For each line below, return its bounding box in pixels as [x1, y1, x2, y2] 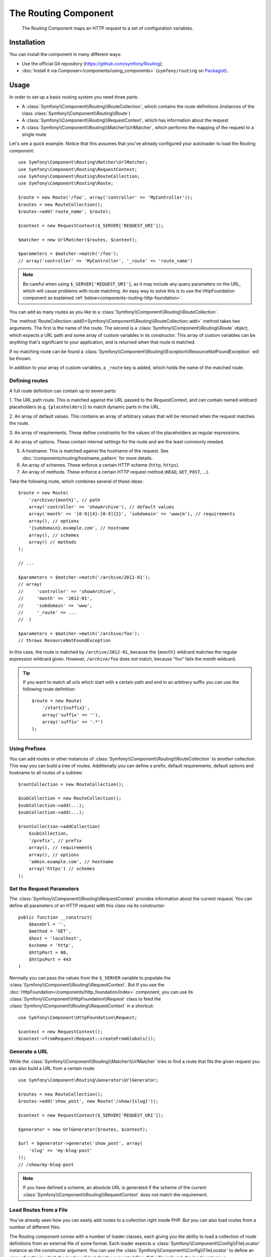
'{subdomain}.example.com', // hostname [28, 525, 130, 531]
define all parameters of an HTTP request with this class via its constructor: [9, 903, 166, 909]
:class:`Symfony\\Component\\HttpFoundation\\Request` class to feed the [9, 996, 161, 1002]
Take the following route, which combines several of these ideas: [9, 478, 144, 484]
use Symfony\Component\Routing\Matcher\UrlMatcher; [18, 159, 148, 165]
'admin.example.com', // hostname [28, 859, 114, 864]
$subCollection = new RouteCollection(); [18, 795, 121, 801]
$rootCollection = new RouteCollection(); [18, 781, 124, 787]
